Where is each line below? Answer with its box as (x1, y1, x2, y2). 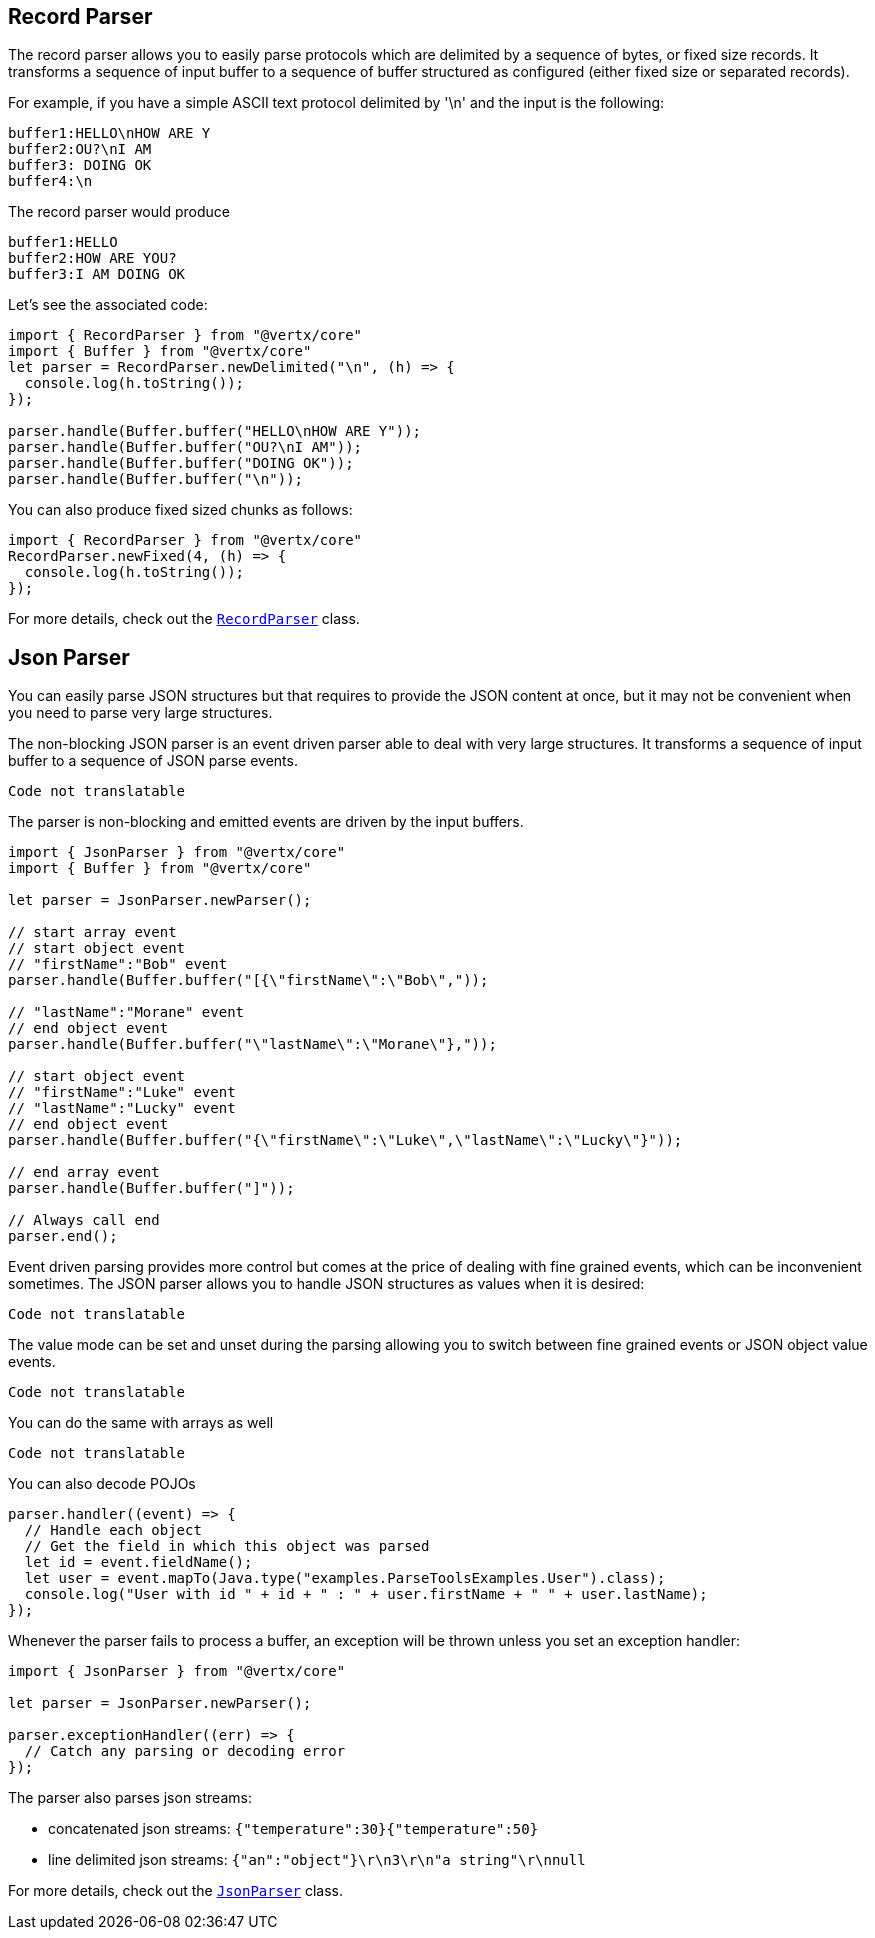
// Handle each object (24, 1522, 202, 1539)
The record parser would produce (8, 203, 230, 221)
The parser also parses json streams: (8, 1789, 252, 1807)
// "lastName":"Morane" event (8, 1004, 245, 1021)
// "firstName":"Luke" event (8, 1084, 236, 1101)
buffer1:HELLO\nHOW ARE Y (8, 125, 211, 142)
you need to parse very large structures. (8, 704, 273, 722)
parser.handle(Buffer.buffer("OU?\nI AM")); (8, 439, 363, 456)
